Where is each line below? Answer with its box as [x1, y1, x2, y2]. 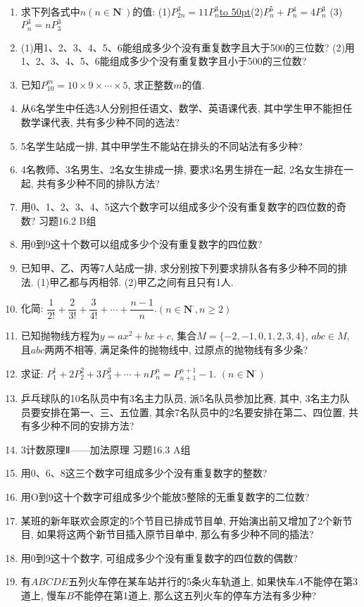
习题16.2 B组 [39, 213, 96, 227]
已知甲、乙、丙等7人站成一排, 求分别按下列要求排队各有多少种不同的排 [20, 261, 348, 275]
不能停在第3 [303, 574, 358, 589]
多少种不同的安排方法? [30, 418, 134, 433]
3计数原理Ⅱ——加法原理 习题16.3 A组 [20, 442, 191, 456]
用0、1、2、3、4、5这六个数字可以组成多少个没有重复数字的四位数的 [20, 199, 337, 214]
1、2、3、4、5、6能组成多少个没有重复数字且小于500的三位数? [20, 54, 307, 68]
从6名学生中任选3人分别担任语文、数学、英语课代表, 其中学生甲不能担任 [20, 101, 353, 115]
